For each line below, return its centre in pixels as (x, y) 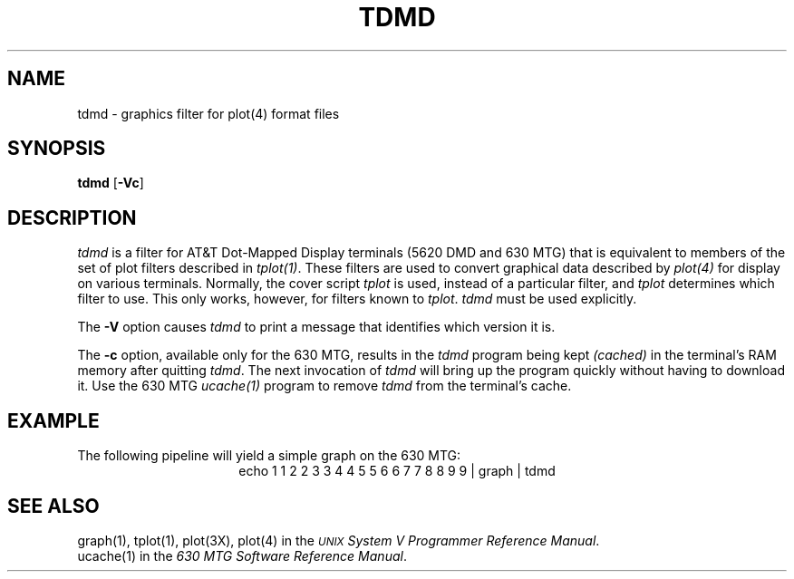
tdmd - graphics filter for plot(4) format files (208, 113)
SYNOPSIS (57, 149)
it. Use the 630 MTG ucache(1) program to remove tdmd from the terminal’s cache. (324, 386)
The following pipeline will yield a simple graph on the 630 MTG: (269, 456)
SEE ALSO (53, 506)
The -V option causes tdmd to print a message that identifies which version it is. (316, 327)
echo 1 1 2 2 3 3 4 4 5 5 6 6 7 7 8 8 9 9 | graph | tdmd (397, 471)
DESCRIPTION (72, 217)
